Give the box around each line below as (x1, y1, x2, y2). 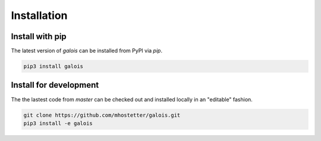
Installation (11, 9, 68, 22)
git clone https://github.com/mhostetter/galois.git (23, 111, 181, 118)
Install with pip (11, 31, 67, 41)
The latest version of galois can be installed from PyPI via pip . (11, 47, 163, 55)
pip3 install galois (23, 63, 83, 70)
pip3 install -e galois (23, 120, 93, 127)
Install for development (11, 80, 99, 90)
